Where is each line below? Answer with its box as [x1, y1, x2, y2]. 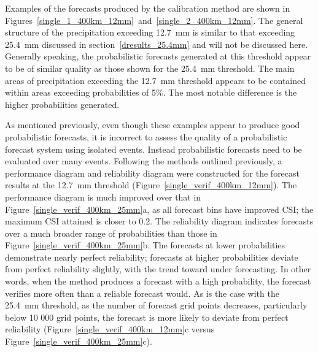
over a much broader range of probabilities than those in [5, 226, 217, 239]
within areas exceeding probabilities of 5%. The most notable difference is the [5, 86, 297, 99]
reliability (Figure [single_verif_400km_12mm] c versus [5, 323, 215, 335]
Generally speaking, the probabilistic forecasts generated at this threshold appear [5, 50, 311, 63]
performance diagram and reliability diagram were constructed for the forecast [5, 166, 300, 179]
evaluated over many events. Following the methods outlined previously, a [5, 155, 282, 167]
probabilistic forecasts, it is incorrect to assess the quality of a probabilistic [5, 130, 287, 143]
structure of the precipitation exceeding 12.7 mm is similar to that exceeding [5, 26, 295, 39]
